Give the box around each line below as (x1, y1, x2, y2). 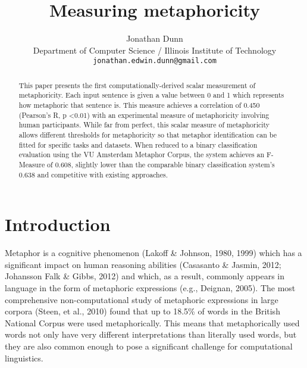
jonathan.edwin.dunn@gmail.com (93, 57, 217, 66)
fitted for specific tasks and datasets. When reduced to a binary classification (18, 139, 258, 149)
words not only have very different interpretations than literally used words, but (5, 328, 297, 341)
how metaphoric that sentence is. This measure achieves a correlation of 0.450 (18, 100, 260, 110)
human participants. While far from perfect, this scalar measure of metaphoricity (18, 120, 270, 130)
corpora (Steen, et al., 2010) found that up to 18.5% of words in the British (5, 305, 280, 317)
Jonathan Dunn (126, 32, 183, 45)
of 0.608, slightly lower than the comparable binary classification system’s (47, 160, 275, 170)
